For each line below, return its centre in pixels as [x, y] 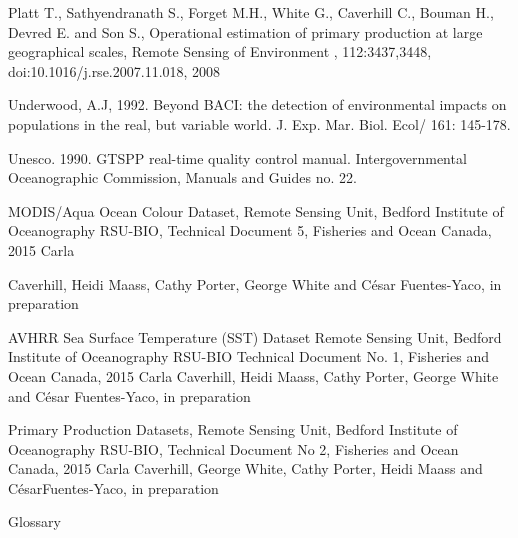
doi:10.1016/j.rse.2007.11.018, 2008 [114, 70]
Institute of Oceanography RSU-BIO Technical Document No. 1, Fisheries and [248, 356]
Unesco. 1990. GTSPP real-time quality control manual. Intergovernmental [237, 157]
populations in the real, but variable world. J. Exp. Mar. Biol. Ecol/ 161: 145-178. [259, 123]
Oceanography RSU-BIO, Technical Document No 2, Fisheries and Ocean [233, 448]
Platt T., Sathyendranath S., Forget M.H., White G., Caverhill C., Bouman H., [251, 12]
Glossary [34, 521]
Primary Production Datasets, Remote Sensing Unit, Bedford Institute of [233, 429]
